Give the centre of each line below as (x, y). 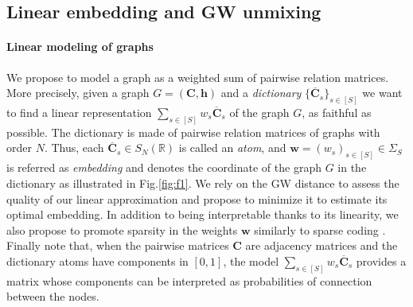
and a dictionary (261, 93)
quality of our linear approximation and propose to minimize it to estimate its (197, 198)
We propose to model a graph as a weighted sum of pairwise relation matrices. (198, 77)
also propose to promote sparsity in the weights (122, 229)
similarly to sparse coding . (320, 229)
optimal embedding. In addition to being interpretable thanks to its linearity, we (203, 214)
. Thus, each (74, 148)
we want (382, 93)
